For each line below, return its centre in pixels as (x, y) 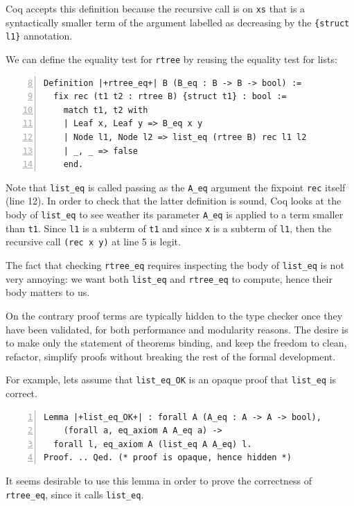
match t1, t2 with (106, 110)
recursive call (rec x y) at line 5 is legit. (93, 242)
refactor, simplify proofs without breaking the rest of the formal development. (171, 356)
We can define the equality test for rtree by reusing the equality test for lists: (171, 59)
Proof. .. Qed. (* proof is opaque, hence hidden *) (168, 458)
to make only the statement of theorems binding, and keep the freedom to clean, (176, 343)
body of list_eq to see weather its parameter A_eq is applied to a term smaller (175, 215)
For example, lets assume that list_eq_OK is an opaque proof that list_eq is (171, 379)
